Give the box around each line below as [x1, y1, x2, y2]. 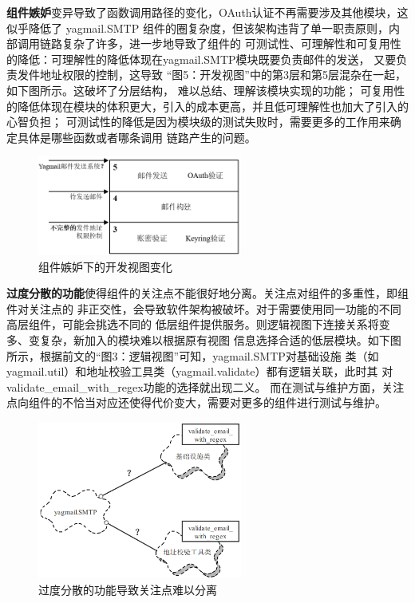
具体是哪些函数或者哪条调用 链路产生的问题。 [17, 128, 256, 145]
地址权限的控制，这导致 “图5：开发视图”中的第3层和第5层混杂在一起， [39, 66, 406, 83]
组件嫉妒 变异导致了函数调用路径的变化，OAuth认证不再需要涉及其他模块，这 [6, 4, 409, 20]
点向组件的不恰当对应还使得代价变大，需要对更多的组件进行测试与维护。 [6, 394, 386, 411]
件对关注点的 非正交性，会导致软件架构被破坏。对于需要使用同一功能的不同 [6, 300, 401, 317]
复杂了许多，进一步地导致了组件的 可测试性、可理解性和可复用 [61, 35, 390, 52]
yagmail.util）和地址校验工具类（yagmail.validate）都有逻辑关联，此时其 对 [6, 363, 393, 380]
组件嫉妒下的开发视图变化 [38, 258, 172, 274]
